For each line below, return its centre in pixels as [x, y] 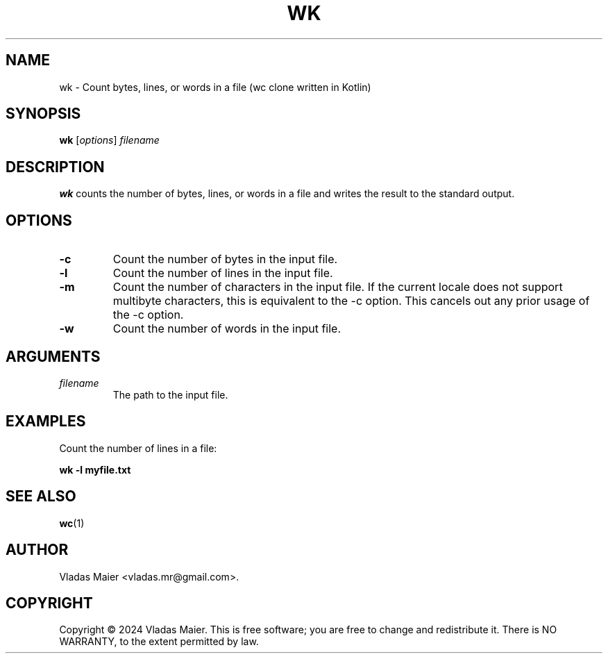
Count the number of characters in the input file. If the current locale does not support [338, 287]
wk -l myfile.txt [95, 469]
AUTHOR [37, 550]
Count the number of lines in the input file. [223, 273]
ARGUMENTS [53, 356]
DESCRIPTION [55, 167]
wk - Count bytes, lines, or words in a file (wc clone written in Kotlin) [215, 87]
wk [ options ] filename [109, 140]
